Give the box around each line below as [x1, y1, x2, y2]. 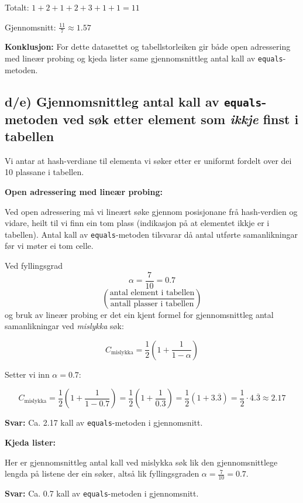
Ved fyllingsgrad [5, 259, 63, 272]
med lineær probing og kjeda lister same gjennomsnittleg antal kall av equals [5, 52, 283, 64]
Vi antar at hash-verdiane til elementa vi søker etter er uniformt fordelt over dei [5, 154, 292, 166]
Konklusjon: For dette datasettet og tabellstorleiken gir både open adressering [5, 40, 291, 53]
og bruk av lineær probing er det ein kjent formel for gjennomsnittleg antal [5, 308, 274, 320]
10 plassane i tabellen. [5, 166, 84, 178]
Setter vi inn [5, 368, 50, 380]
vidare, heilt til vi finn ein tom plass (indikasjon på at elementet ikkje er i [5, 217, 270, 229]
